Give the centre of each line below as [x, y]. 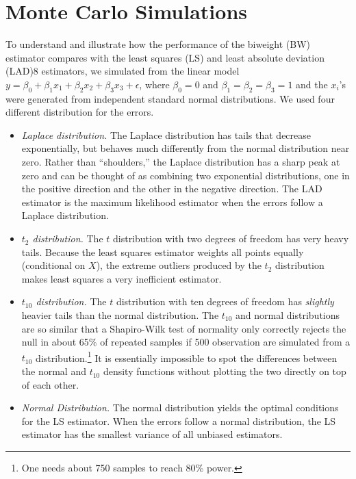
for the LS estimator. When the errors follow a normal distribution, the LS [179, 420]
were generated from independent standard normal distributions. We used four [170, 98]
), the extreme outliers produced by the [179, 265]
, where [154, 84]
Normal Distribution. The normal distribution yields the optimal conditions [180, 407]
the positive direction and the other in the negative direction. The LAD [172, 189]
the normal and [54, 371]
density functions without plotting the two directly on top [225, 371]
